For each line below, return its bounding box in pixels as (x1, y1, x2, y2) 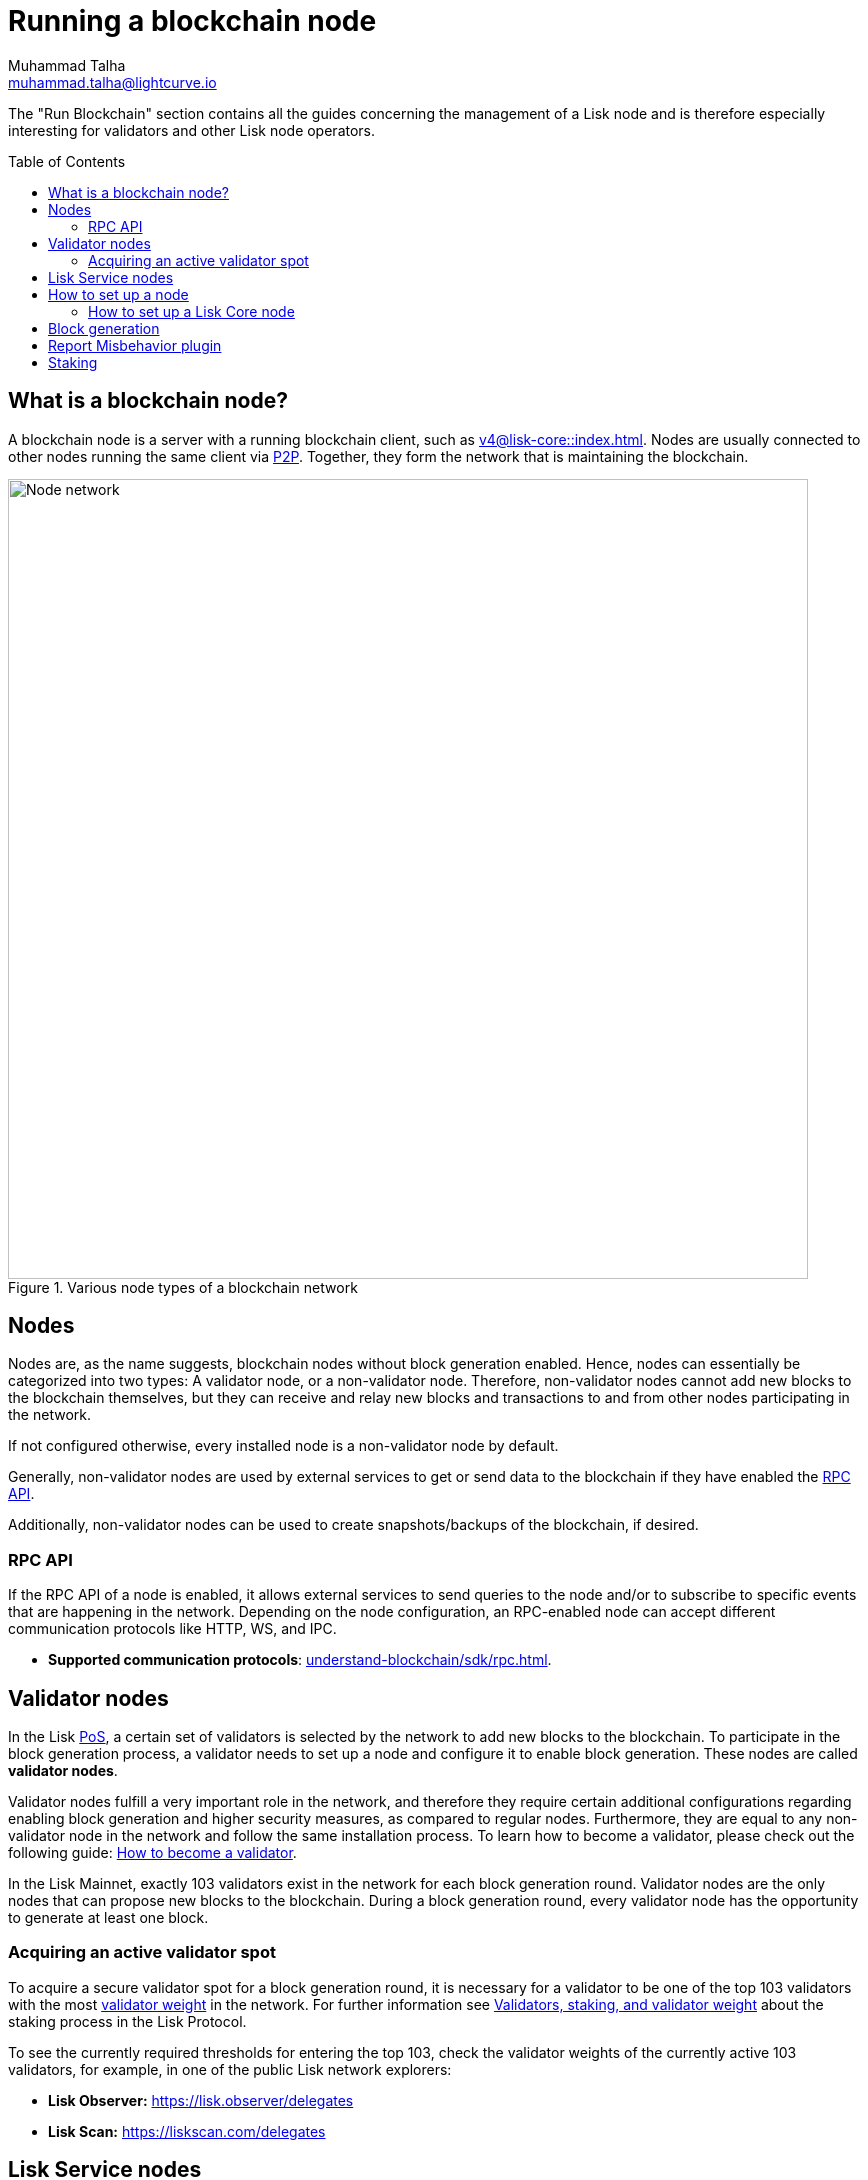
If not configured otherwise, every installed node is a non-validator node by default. (8, 1437, 559, 1455)
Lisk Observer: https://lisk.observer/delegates (48, 2091, 354, 2109)
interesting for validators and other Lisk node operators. (8, 121, 376, 139)
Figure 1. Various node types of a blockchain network (8, 1278, 358, 1296)
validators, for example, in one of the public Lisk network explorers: (8, 2060, 452, 2078)
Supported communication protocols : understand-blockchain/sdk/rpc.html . (48, 1651, 552, 1669)
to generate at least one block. (8, 1909, 209, 1927)
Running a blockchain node (8, 4, 377, 38)
